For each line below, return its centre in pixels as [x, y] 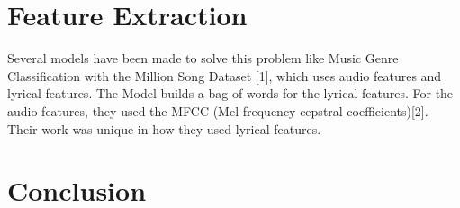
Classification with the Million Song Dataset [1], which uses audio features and [225, 75]
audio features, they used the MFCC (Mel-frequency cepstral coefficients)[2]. [218, 110]
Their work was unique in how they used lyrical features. [164, 128]
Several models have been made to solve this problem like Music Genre [203, 58]
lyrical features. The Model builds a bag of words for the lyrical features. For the [230, 93]
